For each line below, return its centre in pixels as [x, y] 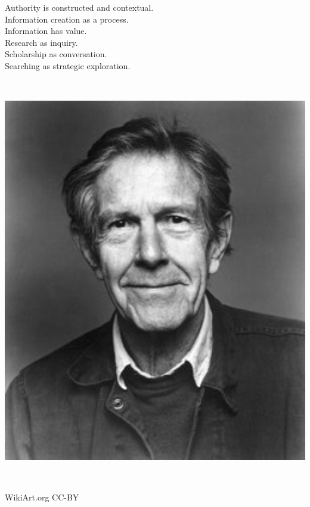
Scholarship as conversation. [56, 54]
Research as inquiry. [41, 42]
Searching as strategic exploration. [68, 65]
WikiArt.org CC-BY [42, 497]
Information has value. [46, 31]
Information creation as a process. [67, 19]
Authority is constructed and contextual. [79, 7]
